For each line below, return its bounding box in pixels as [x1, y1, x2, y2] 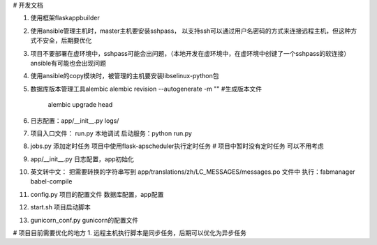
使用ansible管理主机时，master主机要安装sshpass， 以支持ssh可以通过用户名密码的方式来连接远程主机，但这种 [30, 27, 351, 35]
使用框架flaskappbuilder [30, 14, 101, 22]
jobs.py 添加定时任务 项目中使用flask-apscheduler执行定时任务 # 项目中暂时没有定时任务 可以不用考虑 [30, 142, 324, 150]
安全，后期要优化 [42, 36, 92, 45]
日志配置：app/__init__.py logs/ [30, 116, 119, 125]
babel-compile [30, 177, 73, 186]
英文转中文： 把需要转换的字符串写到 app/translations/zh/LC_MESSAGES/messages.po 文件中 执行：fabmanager [30, 168, 355, 176]
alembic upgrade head [47, 101, 113, 109]
